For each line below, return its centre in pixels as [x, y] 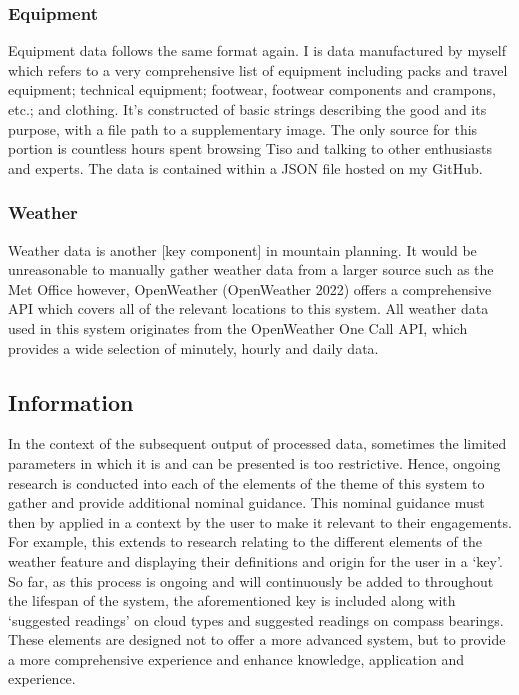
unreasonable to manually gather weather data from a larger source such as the [251, 269]
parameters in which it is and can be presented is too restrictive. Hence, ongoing [254, 462]
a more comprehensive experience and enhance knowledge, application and [236, 658]
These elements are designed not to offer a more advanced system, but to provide [257, 639]
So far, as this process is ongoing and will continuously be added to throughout [251, 580]
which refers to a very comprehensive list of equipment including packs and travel [258, 69]
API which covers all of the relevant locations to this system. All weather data [248, 308]
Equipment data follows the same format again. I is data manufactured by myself [257, 50]
